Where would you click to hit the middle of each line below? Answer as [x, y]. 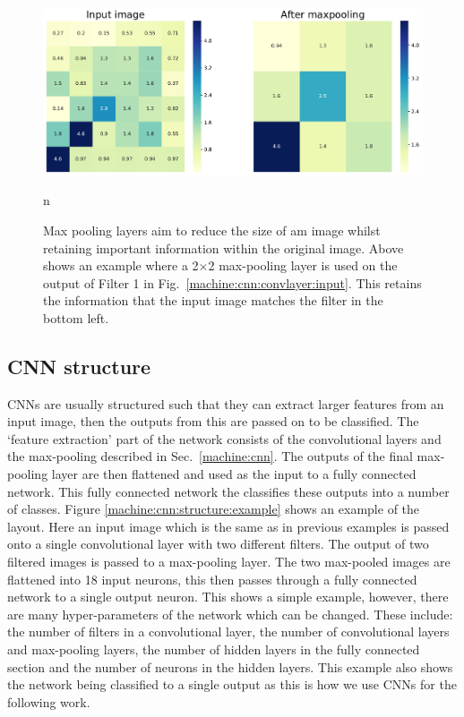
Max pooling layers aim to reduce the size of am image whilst [212, 230]
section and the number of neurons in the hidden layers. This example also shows [230, 666]
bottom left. [76, 317]
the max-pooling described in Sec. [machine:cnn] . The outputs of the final [210, 456]
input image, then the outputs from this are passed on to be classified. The [213, 421]
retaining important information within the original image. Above [223, 248]
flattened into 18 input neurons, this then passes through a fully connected [212, 579]
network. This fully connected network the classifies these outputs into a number [228, 491]
